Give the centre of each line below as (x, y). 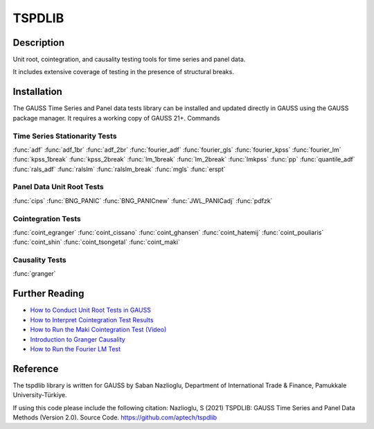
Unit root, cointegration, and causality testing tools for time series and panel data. (129, 60)
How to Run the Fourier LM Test (75, 349)
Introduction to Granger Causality (78, 339)
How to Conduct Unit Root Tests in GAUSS (91, 310)
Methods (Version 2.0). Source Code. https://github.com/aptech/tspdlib (115, 418)
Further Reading (48, 294)
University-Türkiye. (40, 395)
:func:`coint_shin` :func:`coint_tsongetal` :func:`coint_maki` (96, 242)
